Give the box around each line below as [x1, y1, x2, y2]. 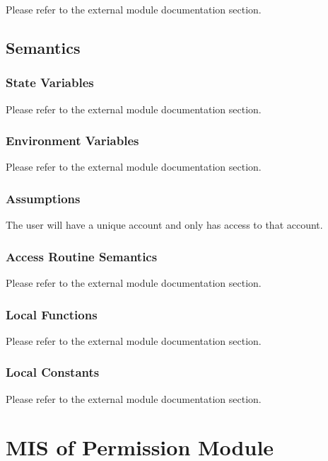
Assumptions [6, 189, 81, 207]
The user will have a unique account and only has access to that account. [6, 217, 323, 232]
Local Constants [6, 363, 100, 381]
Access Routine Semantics [6, 247, 158, 265]
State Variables [6, 74, 94, 91]
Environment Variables [6, 132, 139, 149]
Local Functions [6, 305, 98, 323]
